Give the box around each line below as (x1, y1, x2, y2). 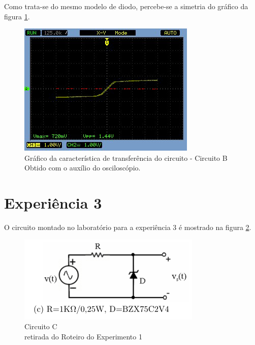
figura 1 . (4, 11, 30, 21)
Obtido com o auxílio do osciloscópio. (24, 162, 141, 173)
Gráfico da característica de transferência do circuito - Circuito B (24, 152, 228, 163)
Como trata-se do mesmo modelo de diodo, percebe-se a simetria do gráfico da (4, 1, 248, 11)
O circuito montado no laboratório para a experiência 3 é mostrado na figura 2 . (4, 222, 251, 233)
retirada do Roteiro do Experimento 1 (24, 331, 142, 341)
